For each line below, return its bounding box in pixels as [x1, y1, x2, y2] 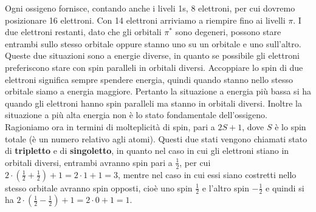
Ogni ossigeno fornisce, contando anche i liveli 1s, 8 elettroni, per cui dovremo [5, 2, 295, 14]
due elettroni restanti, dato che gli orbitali [5, 25, 162, 38]
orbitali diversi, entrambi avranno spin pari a [5, 156, 173, 168]
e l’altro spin [202, 181, 249, 194]
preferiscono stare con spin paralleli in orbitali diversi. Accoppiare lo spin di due [5, 61, 303, 73]
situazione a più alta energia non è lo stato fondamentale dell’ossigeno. [5, 108, 268, 121]
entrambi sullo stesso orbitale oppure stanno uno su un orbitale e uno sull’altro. [5, 37, 301, 50]
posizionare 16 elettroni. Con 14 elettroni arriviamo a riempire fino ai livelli [5, 13, 286, 26]
